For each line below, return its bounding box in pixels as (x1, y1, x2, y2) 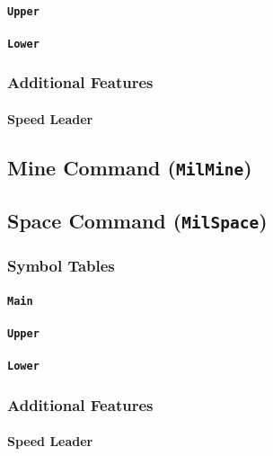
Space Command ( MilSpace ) (7, 207, 268, 235)
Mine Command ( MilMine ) (7, 153, 252, 181)
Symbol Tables (7, 255, 115, 277)
